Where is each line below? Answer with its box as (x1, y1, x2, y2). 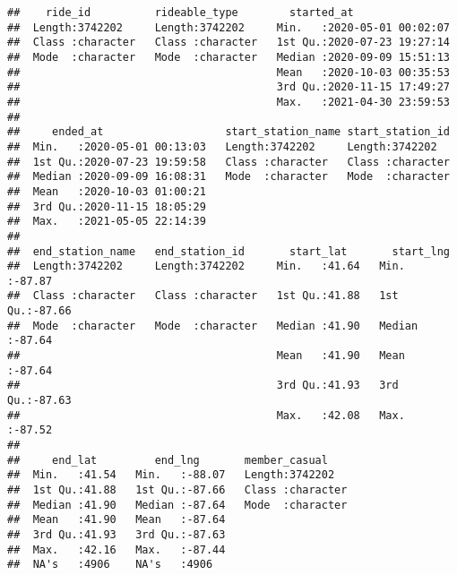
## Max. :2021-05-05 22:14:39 (7, 215, 206, 228)
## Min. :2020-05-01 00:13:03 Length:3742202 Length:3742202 (7, 140, 437, 153)
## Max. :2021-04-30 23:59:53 (7, 95, 450, 108)
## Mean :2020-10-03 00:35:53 (7, 65, 450, 79)
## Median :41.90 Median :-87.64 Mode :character (7, 498, 348, 511)
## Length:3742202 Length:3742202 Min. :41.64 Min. (7, 260, 405, 273)
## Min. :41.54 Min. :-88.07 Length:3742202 (7, 468, 335, 482)
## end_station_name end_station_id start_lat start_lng (7, 245, 450, 258)
